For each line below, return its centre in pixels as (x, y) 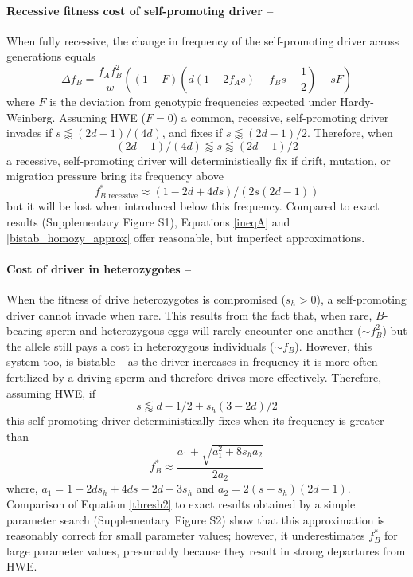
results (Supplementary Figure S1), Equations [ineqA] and (148, 222)
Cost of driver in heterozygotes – (99, 268)
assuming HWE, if (51, 393)
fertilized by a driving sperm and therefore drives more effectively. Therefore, (194, 377)
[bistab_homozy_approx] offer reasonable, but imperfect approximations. (186, 237)
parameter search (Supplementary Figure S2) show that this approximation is (196, 519)
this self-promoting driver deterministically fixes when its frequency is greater (195, 420)
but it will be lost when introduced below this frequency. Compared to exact (193, 206)
